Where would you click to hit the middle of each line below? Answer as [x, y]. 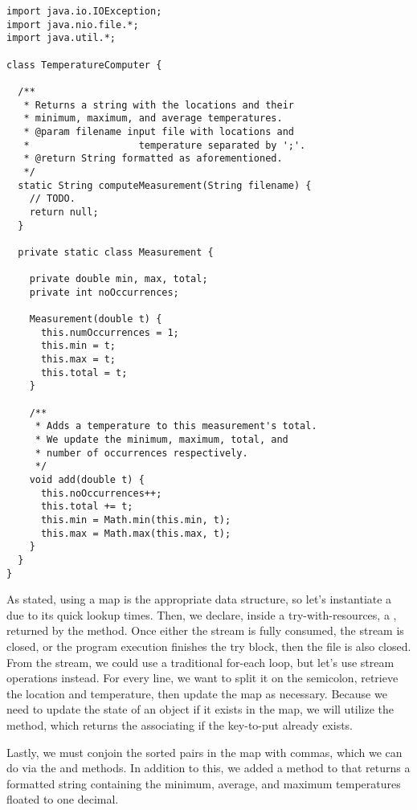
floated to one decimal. [63, 799]
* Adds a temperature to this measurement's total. [176, 426]
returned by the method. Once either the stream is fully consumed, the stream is [205, 630]
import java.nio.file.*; [73, 25]
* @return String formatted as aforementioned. [153, 159]
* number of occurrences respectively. [141, 453]
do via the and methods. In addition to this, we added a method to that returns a [208, 768]
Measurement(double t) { [96, 319]
